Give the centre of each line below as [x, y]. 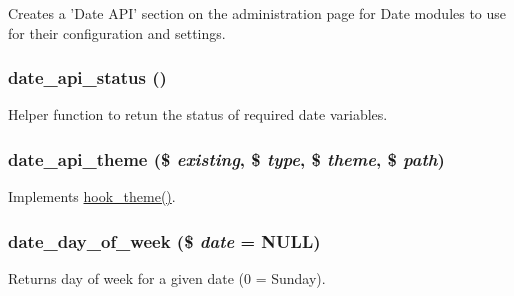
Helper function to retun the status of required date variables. [198, 114]
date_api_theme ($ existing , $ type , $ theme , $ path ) [226, 158]
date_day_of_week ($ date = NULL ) [164, 240]
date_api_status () [87, 77]
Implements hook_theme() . [92, 196]
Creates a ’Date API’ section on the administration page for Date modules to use [257, 13]
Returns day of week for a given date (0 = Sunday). [167, 278]
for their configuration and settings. [117, 32]
